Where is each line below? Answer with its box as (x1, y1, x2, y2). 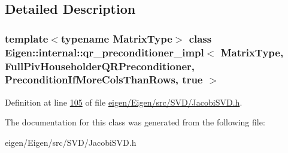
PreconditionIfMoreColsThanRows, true (5, 72, 203, 87)
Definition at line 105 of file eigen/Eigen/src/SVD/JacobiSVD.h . (5, 95, 242, 108)
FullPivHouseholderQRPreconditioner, (5, 58, 195, 73)
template (5, 31, 48, 46)
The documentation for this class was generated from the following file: (5, 116, 265, 128)
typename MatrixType (60, 31, 172, 46)
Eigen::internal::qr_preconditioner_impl (5, 44, 204, 59)
